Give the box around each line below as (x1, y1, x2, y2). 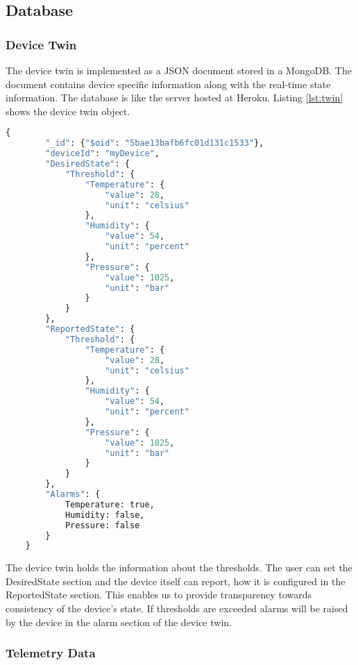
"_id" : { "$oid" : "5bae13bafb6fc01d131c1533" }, (45, 138, 264, 149)
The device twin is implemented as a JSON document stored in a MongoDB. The (6, 63, 352, 77)
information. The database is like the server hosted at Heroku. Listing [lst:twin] (6, 90, 343, 105)
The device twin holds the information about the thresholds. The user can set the (6, 560, 352, 575)
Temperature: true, (65, 499, 155, 510)
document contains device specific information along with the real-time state (6, 76, 331, 91)
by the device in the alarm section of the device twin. (6, 614, 232, 629)
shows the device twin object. (6, 103, 130, 118)
